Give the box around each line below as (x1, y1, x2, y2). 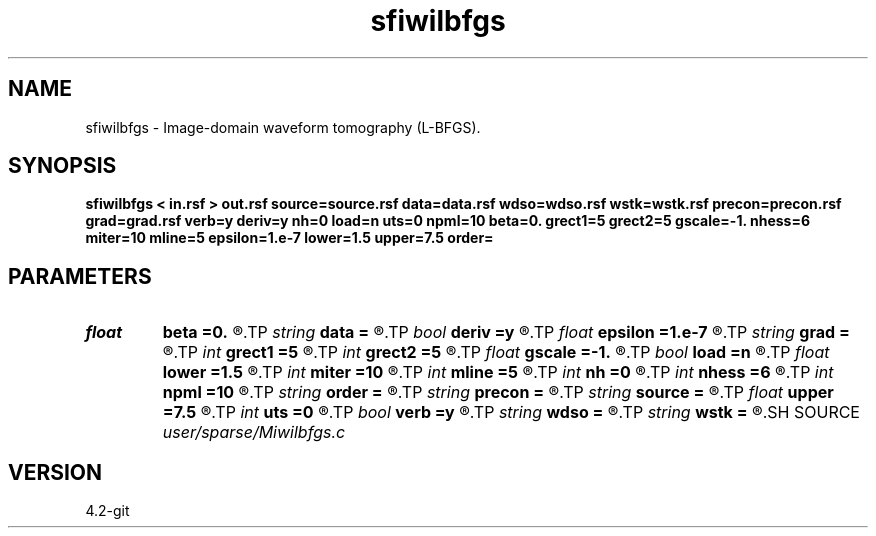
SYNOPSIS (8, 153, 117, 179)
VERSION (8, 459, 103, 485)
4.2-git (85, 502, 130, 520)
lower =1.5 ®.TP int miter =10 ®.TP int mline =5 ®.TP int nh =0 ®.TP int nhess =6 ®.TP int (162, 362, 834, 383)
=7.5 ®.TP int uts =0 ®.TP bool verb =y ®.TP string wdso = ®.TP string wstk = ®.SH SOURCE (162, 402, 860, 423)
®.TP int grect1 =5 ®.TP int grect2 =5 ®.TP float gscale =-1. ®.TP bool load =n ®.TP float (162, 342, 830, 363)
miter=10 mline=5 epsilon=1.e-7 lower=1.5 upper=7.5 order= (85, 229, 494, 247)
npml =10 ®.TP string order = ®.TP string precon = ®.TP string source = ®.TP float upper (162, 382, 834, 403)
